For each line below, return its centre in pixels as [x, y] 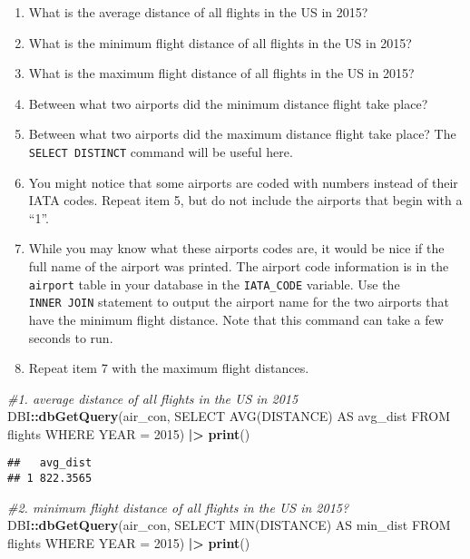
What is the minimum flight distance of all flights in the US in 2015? [220, 42]
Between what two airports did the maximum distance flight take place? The [242, 134]
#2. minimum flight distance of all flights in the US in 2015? [178, 507]
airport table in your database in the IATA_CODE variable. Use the [214, 284]
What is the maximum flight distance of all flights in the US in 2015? [221, 73]
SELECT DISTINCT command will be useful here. [161, 151]
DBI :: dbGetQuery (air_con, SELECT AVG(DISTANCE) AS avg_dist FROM [229, 416]
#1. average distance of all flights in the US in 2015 [153, 398]
